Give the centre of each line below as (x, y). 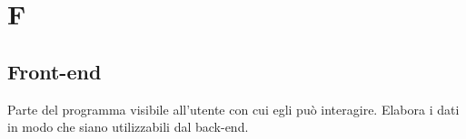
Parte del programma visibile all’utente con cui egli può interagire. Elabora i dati (233, 109)
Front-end (55, 71)
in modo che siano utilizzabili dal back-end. (128, 127)
